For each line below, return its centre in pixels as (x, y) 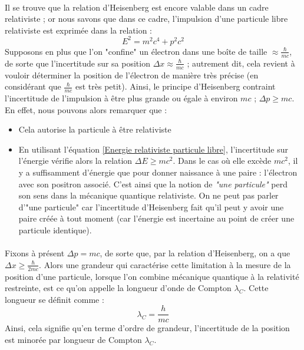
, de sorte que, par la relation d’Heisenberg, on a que (195, 253)
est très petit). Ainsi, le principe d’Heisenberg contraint (175, 86)
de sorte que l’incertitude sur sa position (77, 63)
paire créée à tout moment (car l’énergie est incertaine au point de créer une (156, 218)
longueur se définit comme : (54, 299)
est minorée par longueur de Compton (73, 339)
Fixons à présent (35, 253)
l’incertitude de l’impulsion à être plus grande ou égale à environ (121, 98)
